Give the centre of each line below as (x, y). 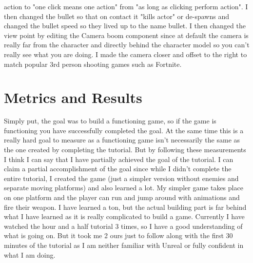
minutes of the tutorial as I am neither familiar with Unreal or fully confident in (124, 245)
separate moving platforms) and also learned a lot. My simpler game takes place (124, 188)
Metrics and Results (73, 97)
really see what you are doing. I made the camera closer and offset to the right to (126, 54)
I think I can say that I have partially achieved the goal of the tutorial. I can (119, 159)
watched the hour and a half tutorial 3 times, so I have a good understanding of (123, 226)
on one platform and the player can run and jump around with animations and (122, 197)
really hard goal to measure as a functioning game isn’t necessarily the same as (122, 140)
